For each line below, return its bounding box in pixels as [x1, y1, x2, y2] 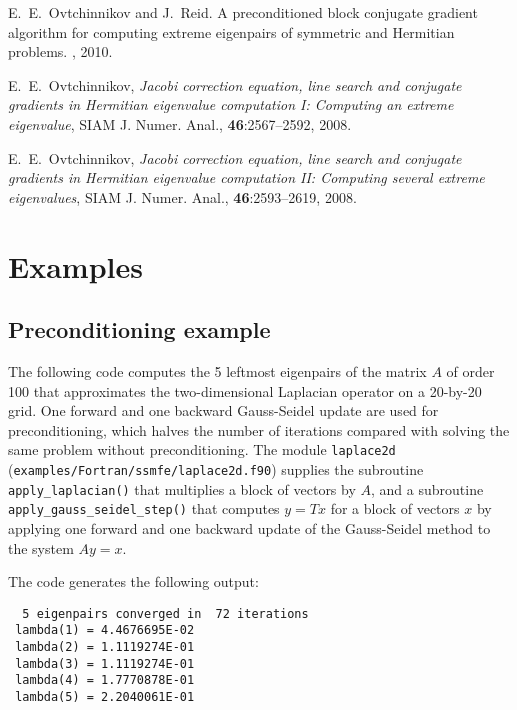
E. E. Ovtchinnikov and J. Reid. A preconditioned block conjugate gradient [8, 2, 478, 22]
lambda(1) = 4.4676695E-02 [15, 623, 195, 638]
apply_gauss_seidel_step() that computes [8, 498, 280, 519]
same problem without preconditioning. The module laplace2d [8, 439, 396, 460]
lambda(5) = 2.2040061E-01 [15, 689, 195, 704]
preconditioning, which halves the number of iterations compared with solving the [8, 419, 510, 440]
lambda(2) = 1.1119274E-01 [15, 640, 195, 655]
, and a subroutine [371, 478, 484, 499]
